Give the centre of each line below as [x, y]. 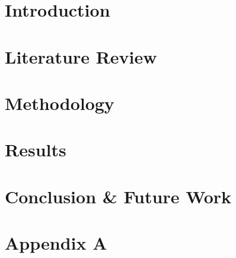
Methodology [60, 103]
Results [36, 150]
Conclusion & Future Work [118, 196]
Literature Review [81, 56]
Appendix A [56, 243]
